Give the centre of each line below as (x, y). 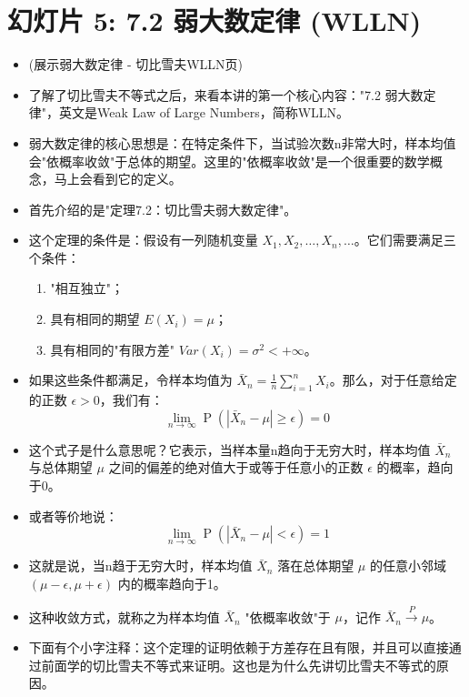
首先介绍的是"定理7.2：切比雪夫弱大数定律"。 (163, 209)
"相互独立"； (87, 288)
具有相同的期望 (95, 319)
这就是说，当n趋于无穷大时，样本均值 (140, 566)
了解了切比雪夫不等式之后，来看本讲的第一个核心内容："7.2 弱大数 (226, 94)
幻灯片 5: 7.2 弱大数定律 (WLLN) (215, 20)
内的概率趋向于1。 (172, 584)
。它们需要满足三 (405, 240)
